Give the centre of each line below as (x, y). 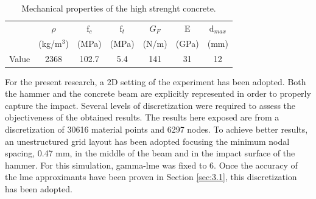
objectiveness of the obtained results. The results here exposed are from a (142, 117)
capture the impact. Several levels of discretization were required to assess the (150, 105)
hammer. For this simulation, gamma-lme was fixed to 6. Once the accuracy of (151, 165)
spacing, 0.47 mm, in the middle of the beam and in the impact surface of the (150, 153)
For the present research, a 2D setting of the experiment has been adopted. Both (156, 81)
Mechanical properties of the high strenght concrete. (119, 8)
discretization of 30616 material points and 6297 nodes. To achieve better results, (156, 129)
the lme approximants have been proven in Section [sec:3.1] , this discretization (151, 177)
